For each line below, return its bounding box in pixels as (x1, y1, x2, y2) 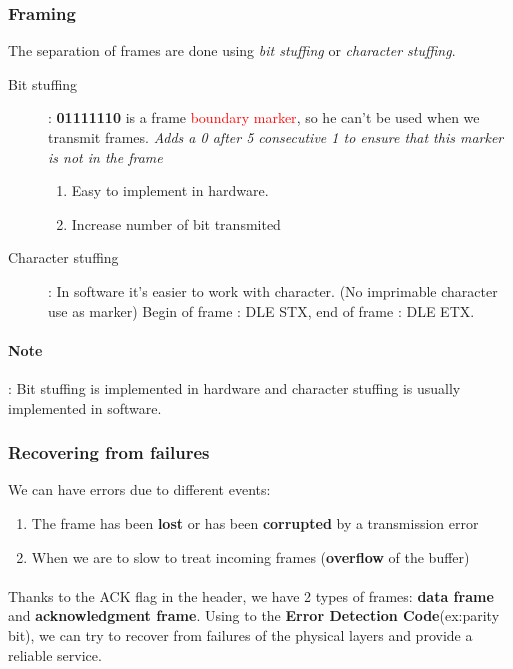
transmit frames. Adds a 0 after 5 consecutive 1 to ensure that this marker (48, 127, 504, 147)
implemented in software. (8, 397, 162, 418)
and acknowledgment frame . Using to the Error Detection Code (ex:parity (8, 605, 500, 626)
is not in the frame (48, 146, 163, 167)
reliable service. (8, 644, 102, 665)
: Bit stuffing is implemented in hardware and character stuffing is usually (8, 377, 461, 398)
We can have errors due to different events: (8, 479, 271, 500)
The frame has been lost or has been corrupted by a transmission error (31, 512, 479, 533)
